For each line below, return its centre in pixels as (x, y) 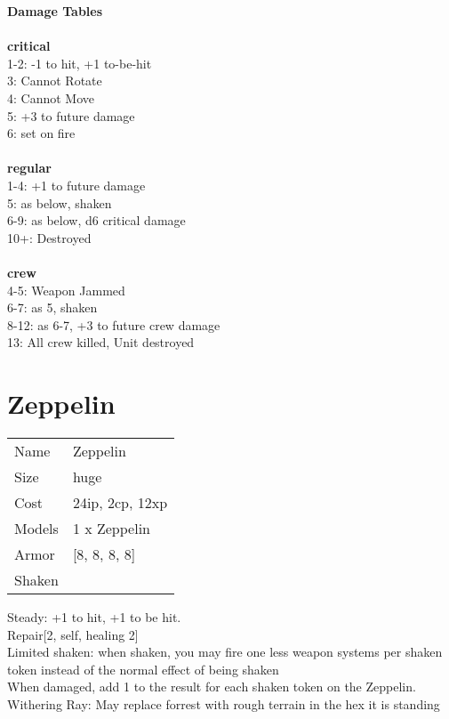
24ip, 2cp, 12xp (120, 502)
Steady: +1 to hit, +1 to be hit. (94, 617)
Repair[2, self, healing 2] (73, 634)
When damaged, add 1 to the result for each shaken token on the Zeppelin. (212, 687)
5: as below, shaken (60, 202)
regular (29, 168)
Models (36, 528)
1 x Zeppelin (111, 528)
